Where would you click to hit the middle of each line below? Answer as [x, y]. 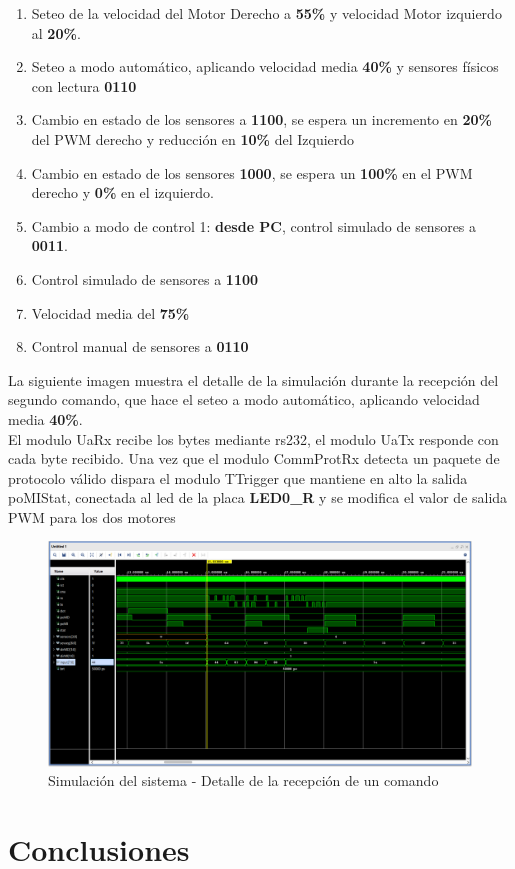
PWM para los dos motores [92, 516]
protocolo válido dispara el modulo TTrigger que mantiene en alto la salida [238, 477]
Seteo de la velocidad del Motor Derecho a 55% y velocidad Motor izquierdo [266, 13]
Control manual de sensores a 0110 [140, 346]
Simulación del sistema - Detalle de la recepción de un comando [243, 780]
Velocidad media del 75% [110, 312]
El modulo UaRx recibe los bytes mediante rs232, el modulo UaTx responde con [253, 438]
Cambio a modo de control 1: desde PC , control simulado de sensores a [254, 225]
